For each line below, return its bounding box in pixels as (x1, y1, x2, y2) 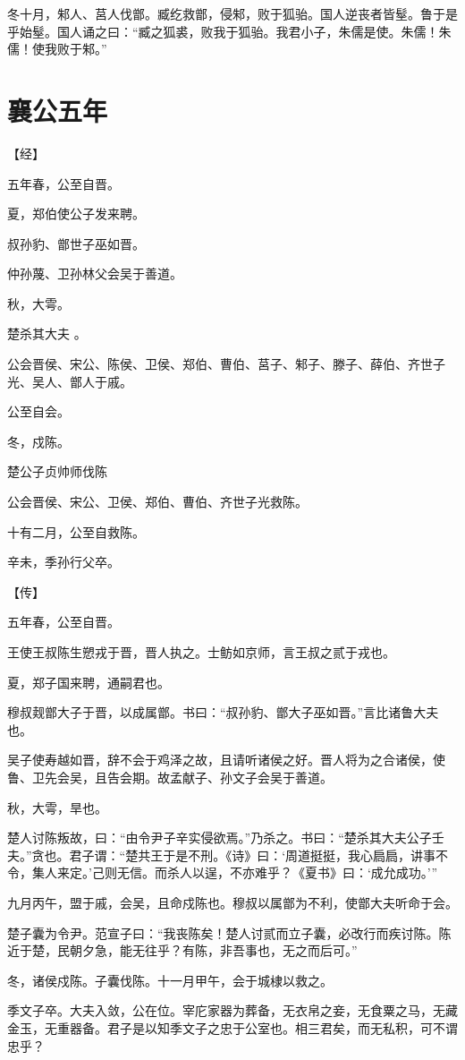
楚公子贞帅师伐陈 (7, 462, 107, 481)
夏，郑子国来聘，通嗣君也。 (7, 672, 170, 691)
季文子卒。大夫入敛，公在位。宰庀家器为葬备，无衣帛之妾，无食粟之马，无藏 (7, 1001, 458, 1020)
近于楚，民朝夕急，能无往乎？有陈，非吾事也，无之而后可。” (7, 941, 358, 960)
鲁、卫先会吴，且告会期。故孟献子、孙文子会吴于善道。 (7, 767, 333, 786)
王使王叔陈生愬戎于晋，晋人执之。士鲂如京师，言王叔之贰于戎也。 (7, 643, 395, 661)
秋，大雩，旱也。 (7, 798, 107, 816)
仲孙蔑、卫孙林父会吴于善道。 (7, 264, 182, 283)
